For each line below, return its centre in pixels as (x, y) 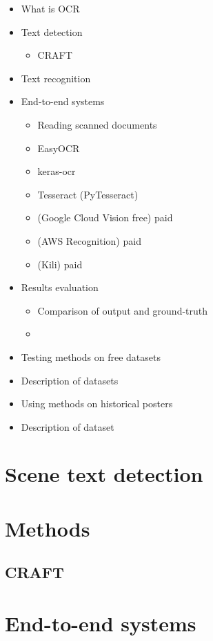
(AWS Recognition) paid (89, 240)
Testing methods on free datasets (91, 356)
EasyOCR (59, 148)
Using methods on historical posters (97, 403)
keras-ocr (57, 171)
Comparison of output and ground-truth (123, 310)
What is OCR (50, 8)
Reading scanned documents (97, 124)
